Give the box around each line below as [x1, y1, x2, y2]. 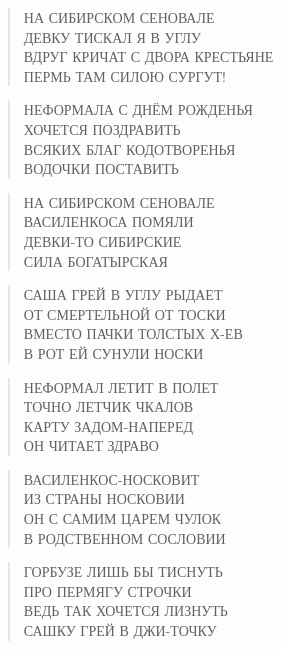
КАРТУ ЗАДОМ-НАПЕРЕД [23, 415, 193, 436]
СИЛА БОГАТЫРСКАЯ [23, 250, 168, 271]
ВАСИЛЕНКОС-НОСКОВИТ [23, 468, 200, 489]
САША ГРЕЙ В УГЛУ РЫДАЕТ [23, 284, 223, 305]
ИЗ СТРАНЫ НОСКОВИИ [23, 488, 185, 509]
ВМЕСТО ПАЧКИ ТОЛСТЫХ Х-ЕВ [23, 323, 243, 344]
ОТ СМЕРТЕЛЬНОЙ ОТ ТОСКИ [23, 303, 226, 324]
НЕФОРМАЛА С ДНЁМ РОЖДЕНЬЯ [23, 99, 253, 120]
